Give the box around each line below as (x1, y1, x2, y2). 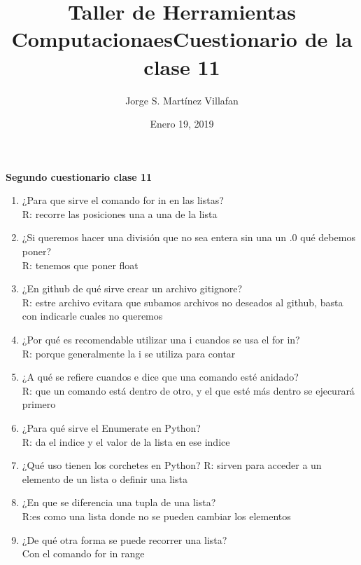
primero (22, 397, 56, 411)
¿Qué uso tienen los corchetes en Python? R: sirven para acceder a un (22, 458, 322, 472)
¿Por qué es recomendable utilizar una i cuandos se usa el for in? (22, 332, 300, 347)
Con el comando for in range (22, 546, 145, 561)
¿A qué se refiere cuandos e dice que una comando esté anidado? (22, 369, 299, 384)
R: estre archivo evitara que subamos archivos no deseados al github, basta (22, 294, 344, 309)
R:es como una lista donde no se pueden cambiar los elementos (22, 508, 291, 523)
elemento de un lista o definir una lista (22, 471, 188, 486)
